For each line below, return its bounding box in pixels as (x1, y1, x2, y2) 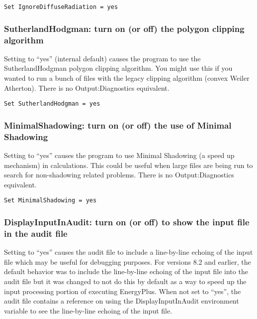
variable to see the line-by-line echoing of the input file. (4, 305, 172, 316)
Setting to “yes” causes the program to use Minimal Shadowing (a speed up (4, 150, 235, 160)
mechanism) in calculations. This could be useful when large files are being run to (4, 159, 253, 170)
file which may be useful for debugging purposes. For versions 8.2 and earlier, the (4, 256, 251, 267)
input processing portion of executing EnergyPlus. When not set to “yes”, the (4, 286, 241, 296)
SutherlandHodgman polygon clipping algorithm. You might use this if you (4, 63, 233, 73)
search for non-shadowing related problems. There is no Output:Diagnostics (4, 169, 234, 180)
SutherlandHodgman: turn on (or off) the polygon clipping (4, 22, 245, 34)
